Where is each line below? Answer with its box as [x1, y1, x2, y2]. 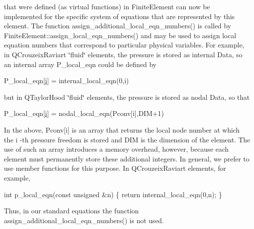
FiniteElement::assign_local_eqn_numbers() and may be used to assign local [4, 30, 236, 40]
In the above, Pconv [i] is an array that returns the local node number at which [4, 124, 240, 135]
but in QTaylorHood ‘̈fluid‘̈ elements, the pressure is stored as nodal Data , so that [4, 92, 250, 102]
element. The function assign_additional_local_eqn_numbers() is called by [4, 21, 232, 31]
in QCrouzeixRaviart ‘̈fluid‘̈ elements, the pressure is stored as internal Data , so [4, 49, 243, 59]
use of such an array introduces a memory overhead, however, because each [4, 144, 229, 154]
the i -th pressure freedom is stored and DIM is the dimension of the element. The [4, 134, 251, 144]
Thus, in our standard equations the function [4, 206, 139, 216]
